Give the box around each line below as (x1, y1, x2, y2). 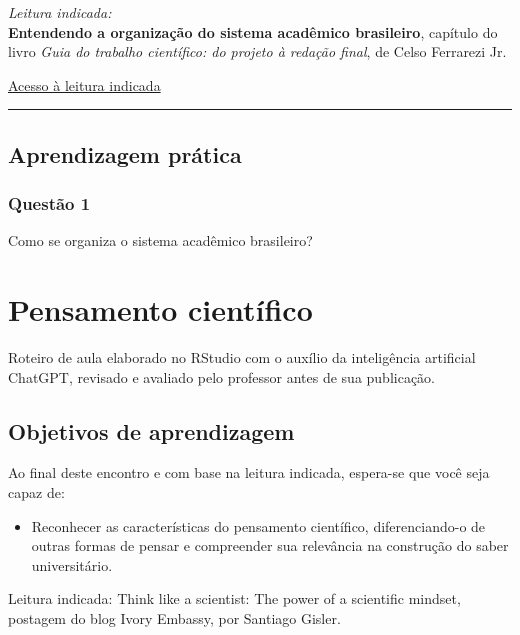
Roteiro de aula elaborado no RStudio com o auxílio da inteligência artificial (8, 347, 476, 368)
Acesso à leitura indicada (8, 74, 161, 95)
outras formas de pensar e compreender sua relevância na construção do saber (31, 535, 509, 556)
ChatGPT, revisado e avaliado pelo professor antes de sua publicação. (8, 366, 436, 387)
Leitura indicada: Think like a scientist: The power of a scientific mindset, (8, 588, 461, 609)
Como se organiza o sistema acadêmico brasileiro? (8, 230, 313, 251)
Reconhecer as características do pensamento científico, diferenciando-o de (31, 515, 486, 536)
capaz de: (8, 482, 65, 503)
